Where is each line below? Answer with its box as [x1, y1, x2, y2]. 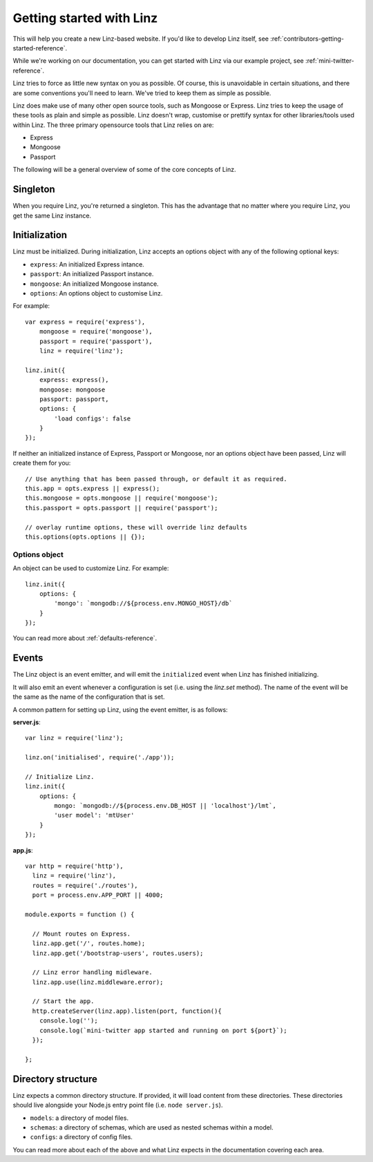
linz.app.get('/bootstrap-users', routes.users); [32, 949, 204, 957]
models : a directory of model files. [30, 1114, 129, 1122]
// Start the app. [32, 998, 95, 1005]
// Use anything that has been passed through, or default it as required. [25, 475, 287, 483]
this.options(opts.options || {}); [25, 532, 146, 541]
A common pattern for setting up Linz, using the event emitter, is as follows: [12, 705, 228, 714]
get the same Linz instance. [12, 211, 92, 220]
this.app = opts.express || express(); [25, 485, 160, 493]
